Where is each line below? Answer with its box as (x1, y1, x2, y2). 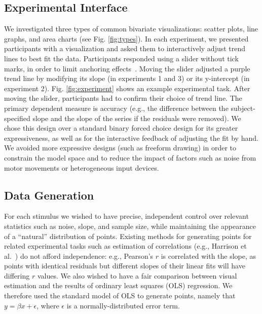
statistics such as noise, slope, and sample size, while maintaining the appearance (4, 220, 256, 231)
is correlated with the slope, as (161, 250, 256, 261)
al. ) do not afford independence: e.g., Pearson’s (4, 250, 154, 261)
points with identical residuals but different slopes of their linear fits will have (4, 260, 245, 271)
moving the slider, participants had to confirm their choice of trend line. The (4, 93, 242, 103)
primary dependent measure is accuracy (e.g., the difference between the (4, 102, 229, 113)
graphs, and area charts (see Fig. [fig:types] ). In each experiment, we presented (4, 33, 249, 44)
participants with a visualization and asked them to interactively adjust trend (4, 43, 246, 54)
